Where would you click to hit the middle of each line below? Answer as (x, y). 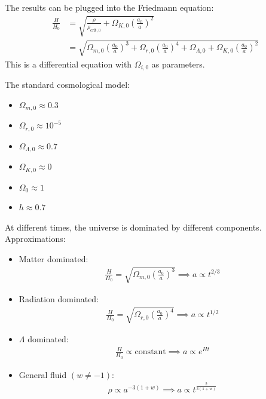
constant (150, 352)
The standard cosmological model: (68, 85)
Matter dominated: (53, 258)
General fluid (43, 374)
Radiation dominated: (59, 299)
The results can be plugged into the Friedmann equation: (109, 7)
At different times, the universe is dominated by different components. (133, 227)
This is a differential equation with (68, 64)
